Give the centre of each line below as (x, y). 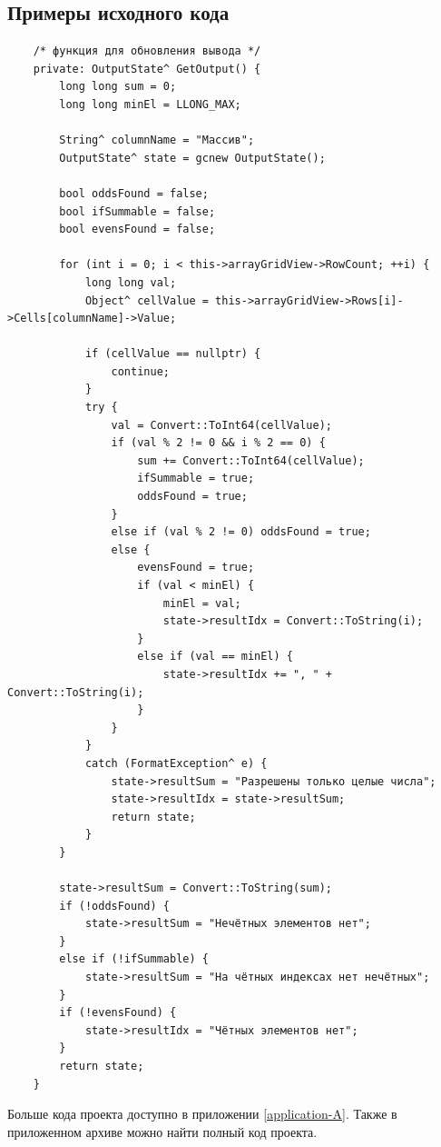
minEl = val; (202, 603)
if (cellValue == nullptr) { (173, 354)
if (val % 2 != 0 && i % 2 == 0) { (218, 443)
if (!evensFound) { (118, 1013)
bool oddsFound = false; (134, 193)
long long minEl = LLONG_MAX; (150, 104)
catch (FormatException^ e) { (176, 763)
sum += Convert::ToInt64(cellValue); (251, 460)
